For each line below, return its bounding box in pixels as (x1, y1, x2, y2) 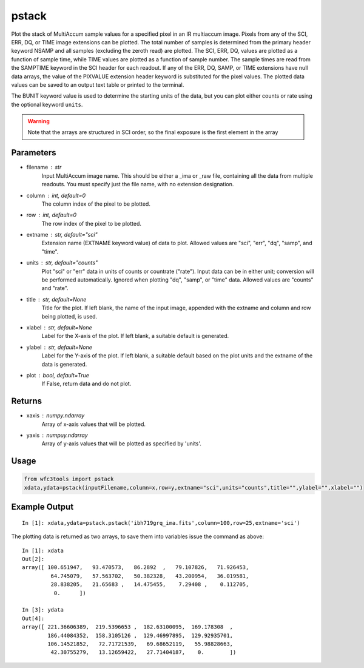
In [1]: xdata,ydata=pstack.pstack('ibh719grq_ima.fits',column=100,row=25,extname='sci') (22, 519, 300, 526)
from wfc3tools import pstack (24, 476, 114, 482)
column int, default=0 (26, 192, 86, 199)
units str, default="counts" (26, 259, 98, 266)
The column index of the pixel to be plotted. (41, 200, 151, 207)
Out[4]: (22, 615, 45, 622)
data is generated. (41, 360, 87, 368)
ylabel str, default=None (26, 343, 92, 351)
